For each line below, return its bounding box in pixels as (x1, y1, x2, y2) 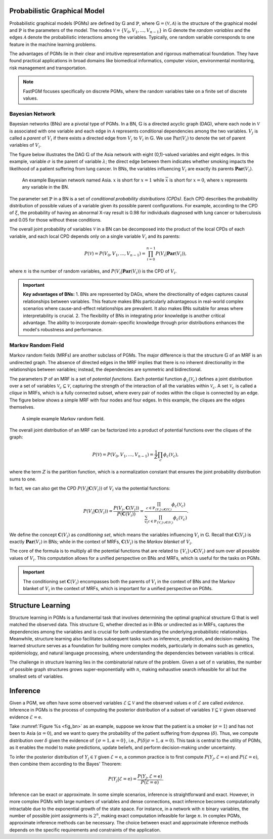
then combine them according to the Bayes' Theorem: (9, 761, 122, 767)
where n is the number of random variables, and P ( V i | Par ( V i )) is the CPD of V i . (9, 268, 177, 275)
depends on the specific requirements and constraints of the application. (9, 827, 161, 833)
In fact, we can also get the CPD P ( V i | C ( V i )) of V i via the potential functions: (9, 485, 170, 493)
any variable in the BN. (22, 184, 69, 190)
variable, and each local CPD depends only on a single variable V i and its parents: (9, 233, 180, 240)
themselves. (9, 404, 35, 410)
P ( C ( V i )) (117, 511, 136, 518)
